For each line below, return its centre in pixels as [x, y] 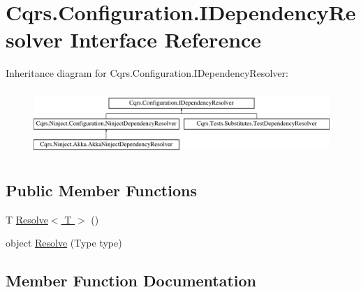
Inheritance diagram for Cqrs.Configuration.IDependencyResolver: [147, 73]
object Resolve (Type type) [64, 243]
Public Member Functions [101, 190]
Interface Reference [166, 39]
